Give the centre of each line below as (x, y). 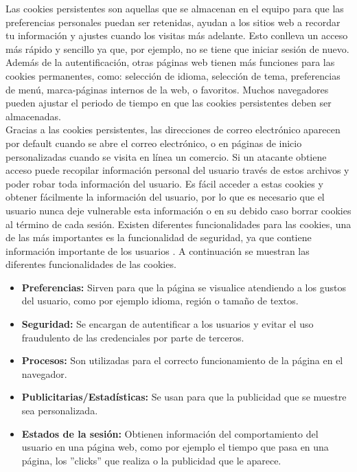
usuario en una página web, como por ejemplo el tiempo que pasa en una (175, 447)
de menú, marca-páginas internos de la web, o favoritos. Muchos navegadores (167, 89)
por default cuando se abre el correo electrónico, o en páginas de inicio (154, 143)
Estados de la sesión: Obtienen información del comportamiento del (170, 433)
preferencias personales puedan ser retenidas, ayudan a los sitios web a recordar (173, 22)
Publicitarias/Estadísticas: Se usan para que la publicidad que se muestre (184, 397)
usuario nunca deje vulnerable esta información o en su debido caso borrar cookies (178, 210)
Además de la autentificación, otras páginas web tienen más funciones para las (170, 62)
